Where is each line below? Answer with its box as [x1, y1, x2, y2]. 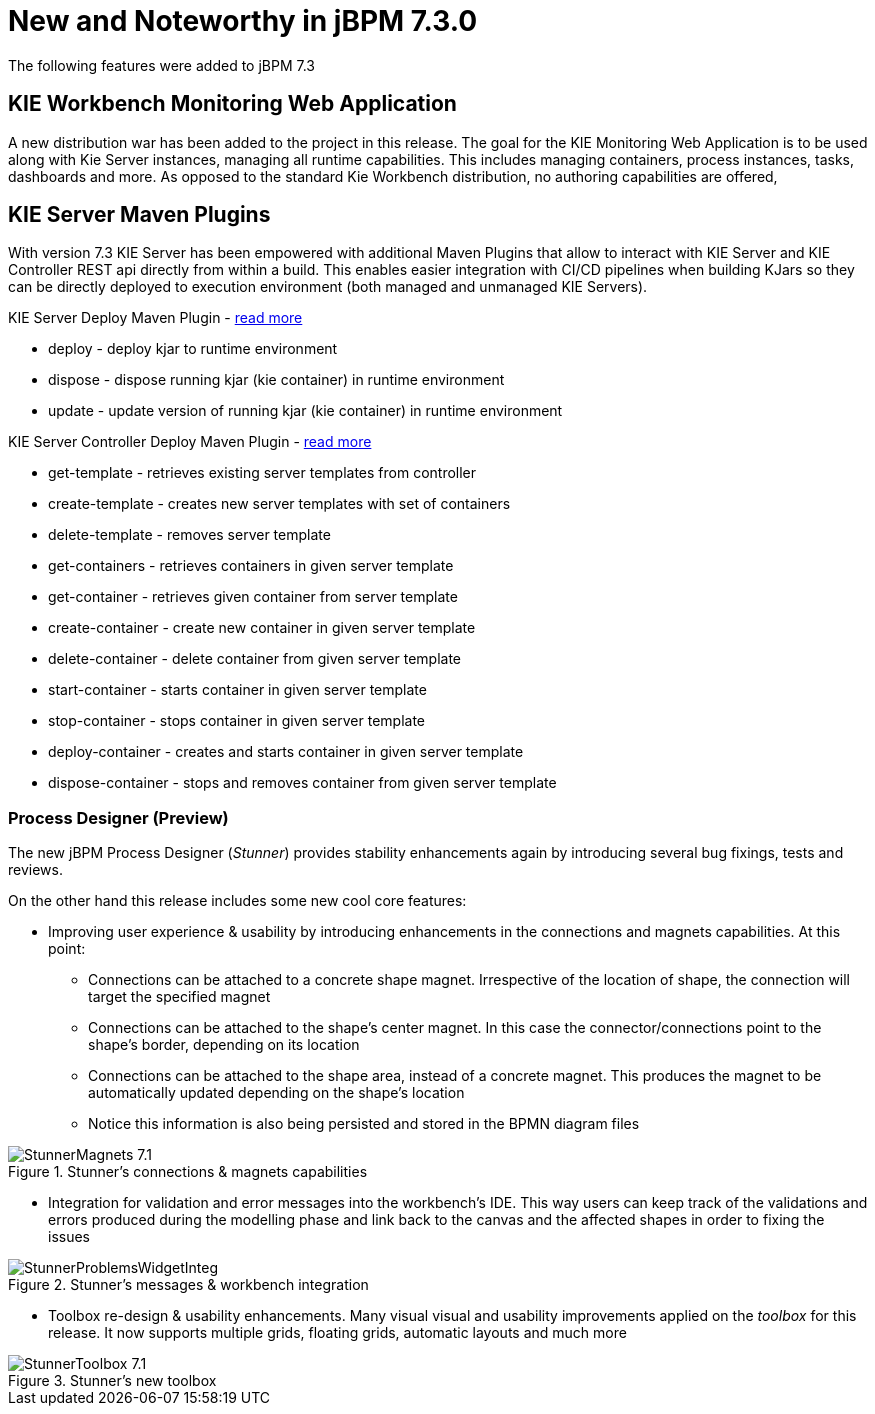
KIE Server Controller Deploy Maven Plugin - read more [8, 433, 372, 451]
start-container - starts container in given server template [48, 681, 427, 699]
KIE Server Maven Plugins [8, 202, 271, 228]
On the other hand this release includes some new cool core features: [8, 892, 467, 910]
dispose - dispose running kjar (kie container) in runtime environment [48, 371, 505, 389]
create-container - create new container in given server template [48, 619, 476, 637]
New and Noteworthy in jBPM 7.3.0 [8, 4, 478, 38]
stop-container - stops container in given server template [48, 712, 426, 730]
